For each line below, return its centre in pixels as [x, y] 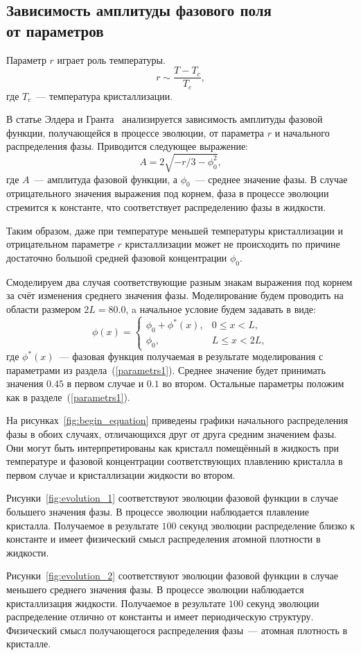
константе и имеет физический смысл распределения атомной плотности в [164, 539]
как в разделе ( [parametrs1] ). [68, 397]
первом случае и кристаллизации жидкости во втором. [121, 474]
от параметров [55, 30]
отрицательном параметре [60, 244]
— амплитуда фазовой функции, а [106, 179]
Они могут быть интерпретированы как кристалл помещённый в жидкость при [173, 447]
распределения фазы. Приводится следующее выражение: [127, 146]
